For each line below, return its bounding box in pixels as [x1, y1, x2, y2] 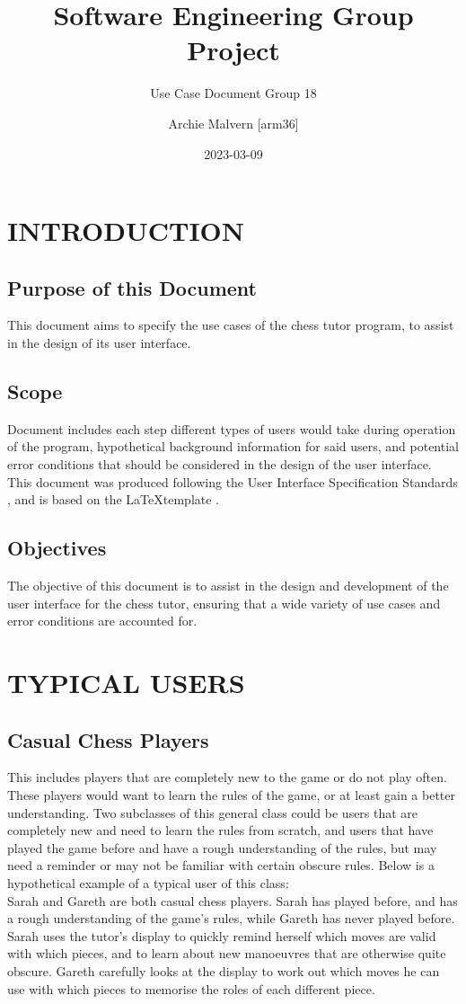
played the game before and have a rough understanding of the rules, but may [7, 838, 437, 857]
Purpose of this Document [7, 273, 257, 301]
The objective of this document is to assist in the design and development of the [7, 576, 449, 595]
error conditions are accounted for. [7, 611, 198, 630]
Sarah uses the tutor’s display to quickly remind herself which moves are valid [7, 926, 436, 945]
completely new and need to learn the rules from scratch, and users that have [7, 821, 434, 840]
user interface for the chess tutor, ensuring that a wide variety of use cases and [7, 593, 441, 612]
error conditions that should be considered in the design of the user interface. [7, 455, 432, 474]
